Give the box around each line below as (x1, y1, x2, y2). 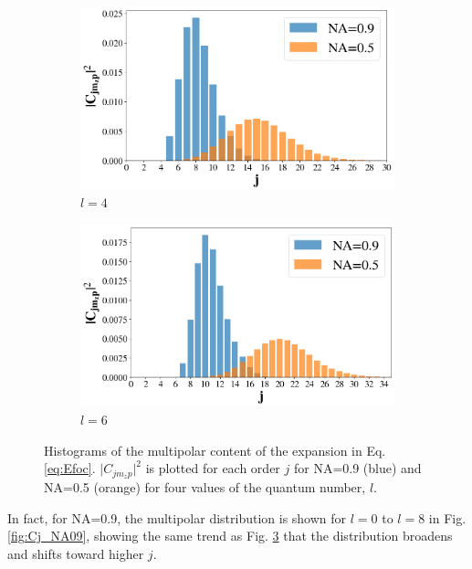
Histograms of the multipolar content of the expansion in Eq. (44, 440, 386, 459)
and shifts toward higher (7, 543, 144, 563)
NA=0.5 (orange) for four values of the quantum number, (44, 478, 366, 497)
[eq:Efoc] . (44, 458, 96, 478)
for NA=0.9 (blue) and (293, 458, 422, 478)
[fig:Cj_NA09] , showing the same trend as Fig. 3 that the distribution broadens (7, 526, 453, 545)
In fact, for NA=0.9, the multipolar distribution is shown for (7, 508, 347, 527)
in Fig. (428, 508, 467, 527)
